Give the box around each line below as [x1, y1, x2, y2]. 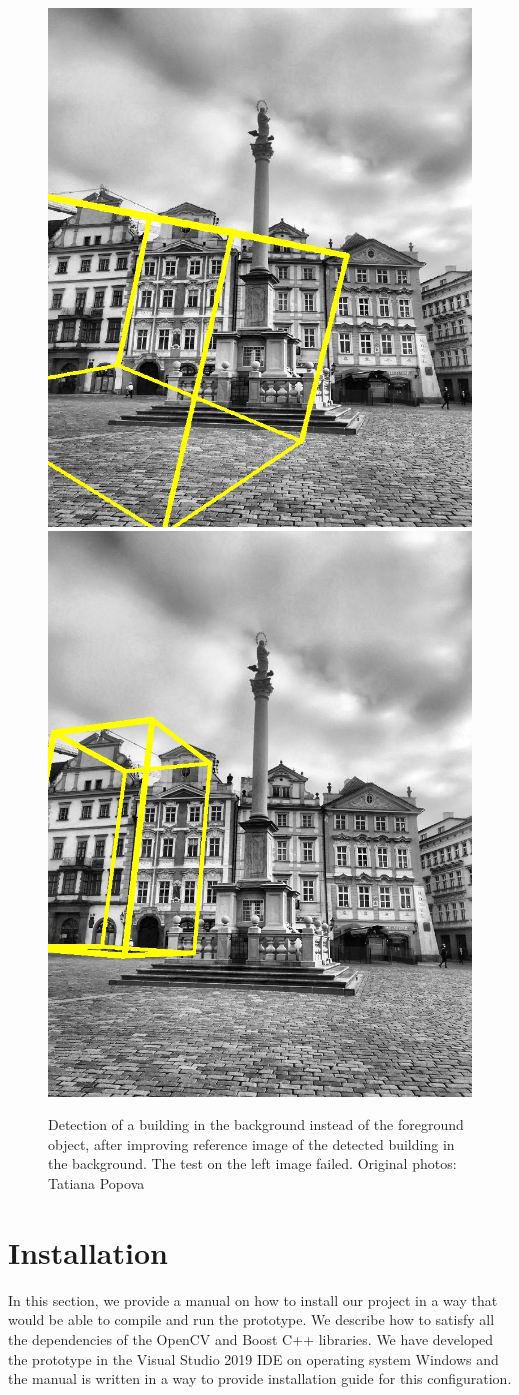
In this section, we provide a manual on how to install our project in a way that [8, 1289, 498, 1310]
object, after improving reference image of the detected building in [48, 1133, 455, 1154]
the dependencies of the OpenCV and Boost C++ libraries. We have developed [8, 1328, 494, 1349]
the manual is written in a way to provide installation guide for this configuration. [8, 1368, 512, 1389]
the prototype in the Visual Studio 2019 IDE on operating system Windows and [8, 1348, 499, 1369]
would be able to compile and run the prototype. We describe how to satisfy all [8, 1309, 495, 1330]
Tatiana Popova [48, 1173, 145, 1194]
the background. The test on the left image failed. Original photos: [48, 1153, 457, 1174]
